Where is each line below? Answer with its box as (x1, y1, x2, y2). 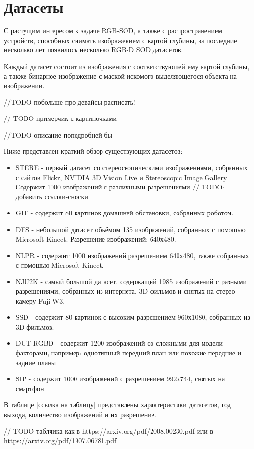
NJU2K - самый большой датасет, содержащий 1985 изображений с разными (15, 276, 247, 286)
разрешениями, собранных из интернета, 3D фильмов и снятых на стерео (15, 286, 235, 296)
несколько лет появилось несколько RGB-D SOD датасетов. (4, 45, 183, 55)
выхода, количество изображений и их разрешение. (4, 409, 156, 419)
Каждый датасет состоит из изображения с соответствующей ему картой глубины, (4, 61, 250, 71)
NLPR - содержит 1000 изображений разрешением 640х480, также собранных (15, 250, 249, 260)
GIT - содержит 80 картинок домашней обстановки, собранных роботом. (15, 208, 234, 218)
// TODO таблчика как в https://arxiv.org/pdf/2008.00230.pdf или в (4, 425, 213, 436)
